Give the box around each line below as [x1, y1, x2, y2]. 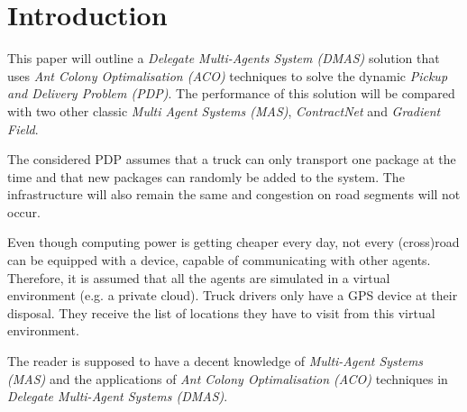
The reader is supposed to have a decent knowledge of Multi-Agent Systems [7, 352, 424, 371]
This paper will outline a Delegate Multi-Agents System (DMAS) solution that [7, 49, 440, 68]
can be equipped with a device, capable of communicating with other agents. [7, 251, 431, 270]
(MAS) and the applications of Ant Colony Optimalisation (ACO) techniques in [7, 369, 448, 388]
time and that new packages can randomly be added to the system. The [7, 167, 405, 186]
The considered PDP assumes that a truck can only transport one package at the [7, 150, 456, 169]
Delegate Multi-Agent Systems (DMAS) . [7, 387, 228, 406]
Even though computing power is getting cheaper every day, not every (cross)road [7, 233, 460, 252]
